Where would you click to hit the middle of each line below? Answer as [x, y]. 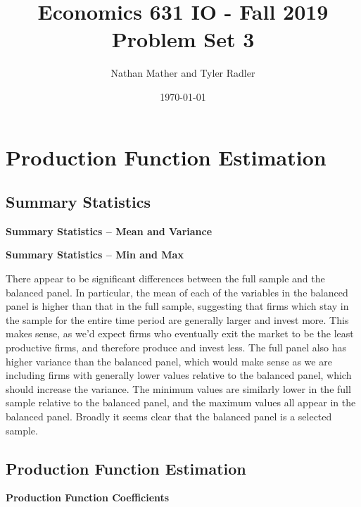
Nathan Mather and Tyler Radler [183, 73]
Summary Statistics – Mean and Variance [109, 231]
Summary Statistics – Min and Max [95, 255]
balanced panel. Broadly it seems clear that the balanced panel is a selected [169, 417]
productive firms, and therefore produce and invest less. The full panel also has [176, 348]
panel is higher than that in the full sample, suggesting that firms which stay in [177, 306]
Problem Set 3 [183, 39]
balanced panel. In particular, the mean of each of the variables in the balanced [177, 292]
